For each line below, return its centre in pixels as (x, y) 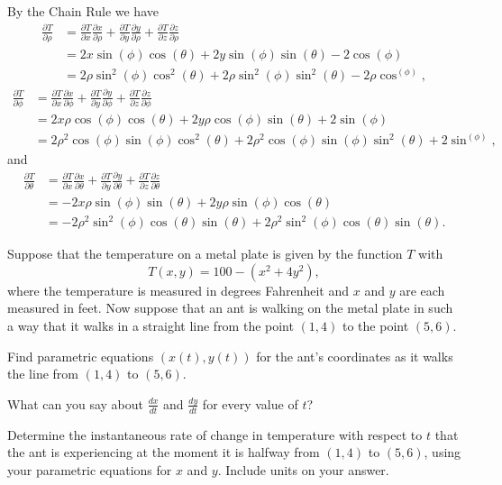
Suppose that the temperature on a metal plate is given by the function (205, 254)
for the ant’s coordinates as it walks (355, 356)
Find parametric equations (81, 356)
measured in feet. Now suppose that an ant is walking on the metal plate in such (230, 308)
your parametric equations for (90, 469)
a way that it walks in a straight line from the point (151, 326)
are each (422, 290)
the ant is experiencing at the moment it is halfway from (164, 452)
